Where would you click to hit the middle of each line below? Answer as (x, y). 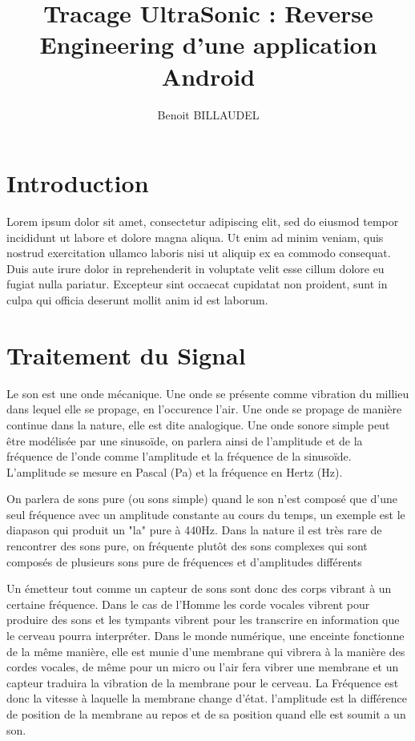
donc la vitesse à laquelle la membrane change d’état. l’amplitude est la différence (207, 698)
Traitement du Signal (126, 354)
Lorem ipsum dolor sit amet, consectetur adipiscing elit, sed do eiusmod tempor (203, 221)
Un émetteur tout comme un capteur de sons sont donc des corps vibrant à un (199, 588)
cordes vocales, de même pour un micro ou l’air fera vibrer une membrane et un (203, 667)
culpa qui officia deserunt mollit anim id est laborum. (137, 300)
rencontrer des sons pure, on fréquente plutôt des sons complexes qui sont (187, 546)
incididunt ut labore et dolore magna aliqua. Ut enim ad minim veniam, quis (195, 237)
